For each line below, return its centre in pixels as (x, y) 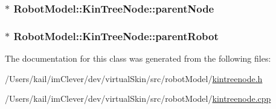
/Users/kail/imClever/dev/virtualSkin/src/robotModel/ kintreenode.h (134, 78)
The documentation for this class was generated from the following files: (138, 58)
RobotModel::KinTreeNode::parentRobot (116, 36)
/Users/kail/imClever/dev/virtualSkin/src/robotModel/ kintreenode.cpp (138, 99)
